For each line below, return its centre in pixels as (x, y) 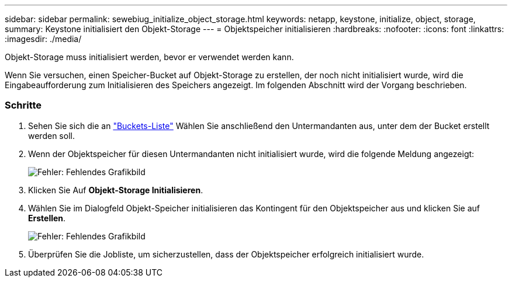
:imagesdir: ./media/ (43, 39)
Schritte (23, 105)
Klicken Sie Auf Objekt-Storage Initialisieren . (116, 190)
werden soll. (51, 135)
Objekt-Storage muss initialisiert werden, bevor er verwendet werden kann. (149, 57)
